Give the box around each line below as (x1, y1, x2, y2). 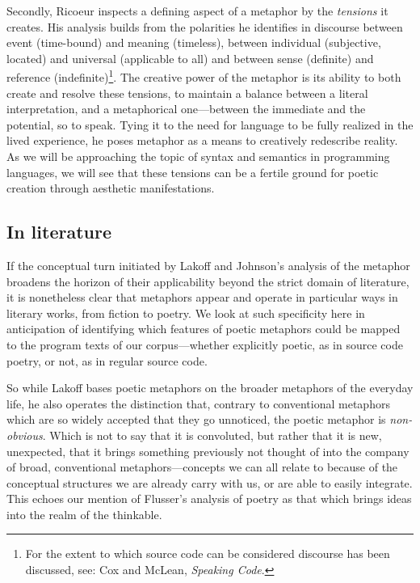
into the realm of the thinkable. (6, 505, 162, 522)
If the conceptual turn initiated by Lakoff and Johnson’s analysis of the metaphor (6, 256, 410, 273)
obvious (6, 426, 43, 443)
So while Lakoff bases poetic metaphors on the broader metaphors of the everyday (6, 379, 414, 396)
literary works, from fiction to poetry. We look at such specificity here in (6, 304, 365, 321)
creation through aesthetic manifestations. (6, 180, 215, 196)
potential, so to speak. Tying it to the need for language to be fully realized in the (6, 116, 414, 133)
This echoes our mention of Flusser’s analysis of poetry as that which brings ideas (6, 490, 412, 507)
